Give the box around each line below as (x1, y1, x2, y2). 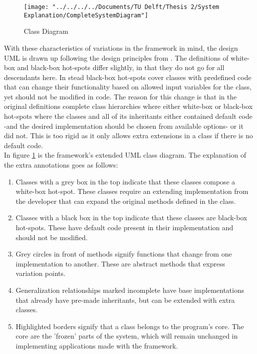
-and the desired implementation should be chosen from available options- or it (4, 120, 244, 131)
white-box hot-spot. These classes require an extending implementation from (15, 186, 249, 196)
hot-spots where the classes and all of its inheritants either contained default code (4, 111, 253, 121)
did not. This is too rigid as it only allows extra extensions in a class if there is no (4, 130, 253, 141)
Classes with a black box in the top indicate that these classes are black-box (15, 212, 248, 223)
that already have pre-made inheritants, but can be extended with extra (15, 294, 235, 305)
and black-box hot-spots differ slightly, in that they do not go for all (17, 62, 225, 73)
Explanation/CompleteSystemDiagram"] (24, 11, 148, 19)
